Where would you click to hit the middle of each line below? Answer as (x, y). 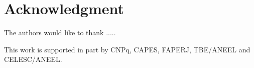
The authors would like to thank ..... (60, 32)
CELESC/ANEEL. (33, 59)
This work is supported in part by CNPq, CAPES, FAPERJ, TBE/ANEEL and (127, 49)
